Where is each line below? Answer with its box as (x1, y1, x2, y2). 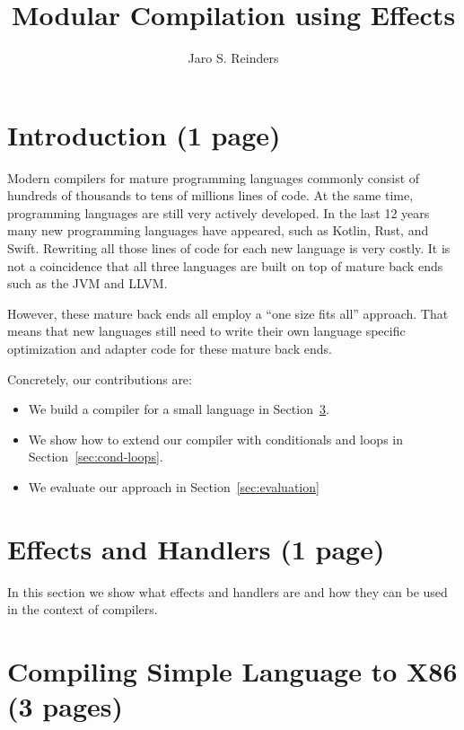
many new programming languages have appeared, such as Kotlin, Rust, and (7, 221, 429, 240)
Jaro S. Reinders (188, 48, 279, 67)
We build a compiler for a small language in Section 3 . (28, 400, 329, 418)
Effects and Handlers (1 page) (7, 530, 385, 567)
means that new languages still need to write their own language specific (7, 321, 406, 340)
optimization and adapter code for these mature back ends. (7, 339, 332, 357)
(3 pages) (7, 688, 123, 725)
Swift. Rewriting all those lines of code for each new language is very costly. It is (7, 239, 451, 258)
